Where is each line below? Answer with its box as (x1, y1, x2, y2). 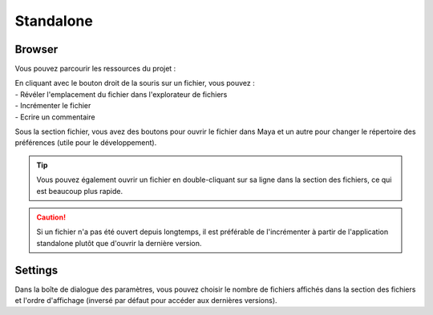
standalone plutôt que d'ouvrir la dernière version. (36, 238, 202, 248)
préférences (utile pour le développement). (14, 138, 157, 147)
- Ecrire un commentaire (14, 112, 95, 122)
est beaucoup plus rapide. (36, 186, 123, 196)
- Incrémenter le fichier (14, 101, 91, 111)
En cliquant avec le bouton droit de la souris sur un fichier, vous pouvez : (14, 79, 256, 88)
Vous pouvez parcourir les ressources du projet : (14, 64, 176, 74)
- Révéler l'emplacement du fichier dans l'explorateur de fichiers (14, 89, 228, 99)
